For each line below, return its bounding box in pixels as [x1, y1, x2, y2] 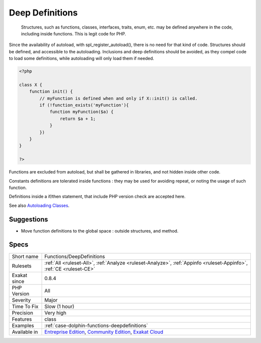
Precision [12, 309, 33, 316]
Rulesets [12, 262, 31, 269]
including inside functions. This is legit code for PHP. [21, 31, 127, 36]
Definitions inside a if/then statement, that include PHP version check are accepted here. [9, 194, 186, 200]
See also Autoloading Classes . [9, 203, 70, 208]
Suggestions [9, 215, 48, 223]
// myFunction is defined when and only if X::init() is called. [39, 95, 198, 101]
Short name [12, 253, 39, 260]
